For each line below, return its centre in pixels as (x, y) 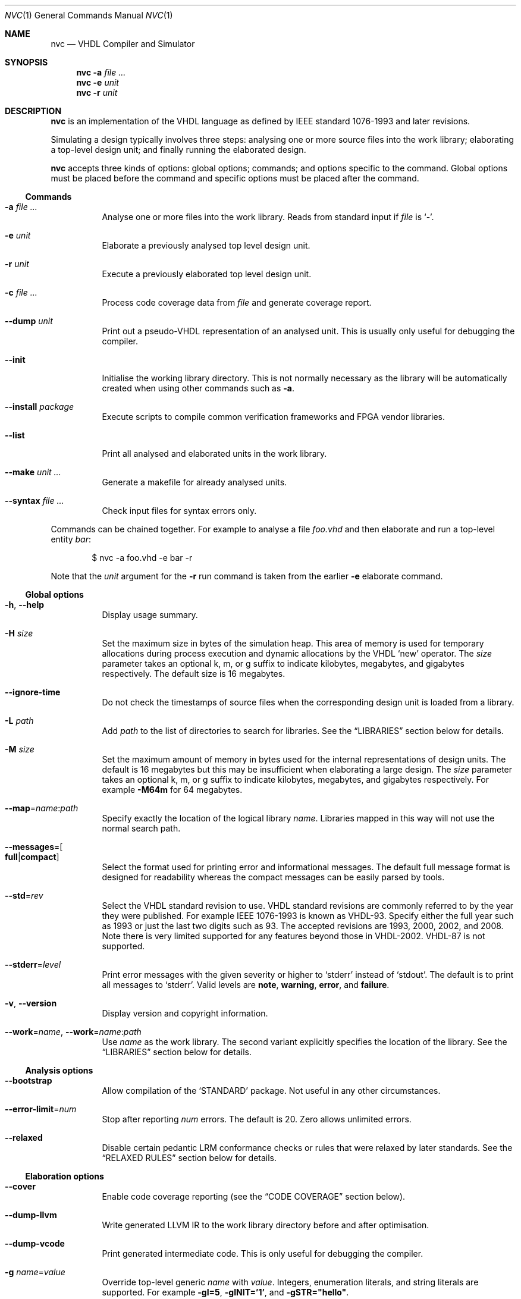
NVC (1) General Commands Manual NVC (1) (89, 15)
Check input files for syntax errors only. (179, 511)
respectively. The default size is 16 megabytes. (194, 674)
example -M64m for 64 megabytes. (172, 790)
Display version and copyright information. (185, 1013)
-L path (19, 721)
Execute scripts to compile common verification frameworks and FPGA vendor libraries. (273, 417)
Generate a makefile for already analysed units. (194, 482)
